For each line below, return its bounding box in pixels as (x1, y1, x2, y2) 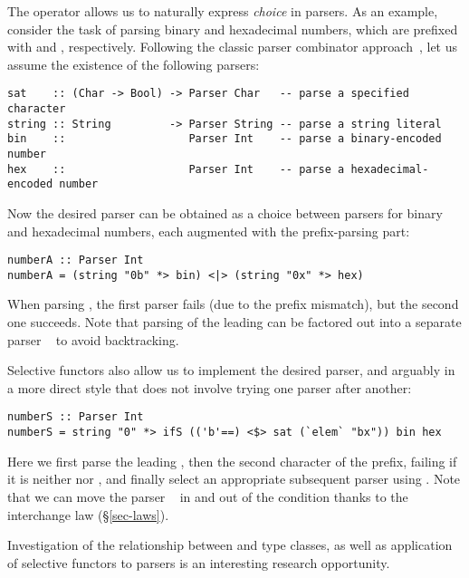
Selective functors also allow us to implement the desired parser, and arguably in (7, 361, 455, 380)
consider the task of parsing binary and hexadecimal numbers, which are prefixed (7, 19, 458, 38)
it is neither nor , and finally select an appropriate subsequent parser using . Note (7, 469, 461, 488)
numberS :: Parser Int (7, 410, 144, 424)
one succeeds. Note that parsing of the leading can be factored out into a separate (7, 313, 462, 332)
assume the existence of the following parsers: (7, 54, 260, 73)
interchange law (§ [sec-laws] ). (7, 505, 169, 524)
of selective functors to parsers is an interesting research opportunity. (7, 553, 390, 572)
